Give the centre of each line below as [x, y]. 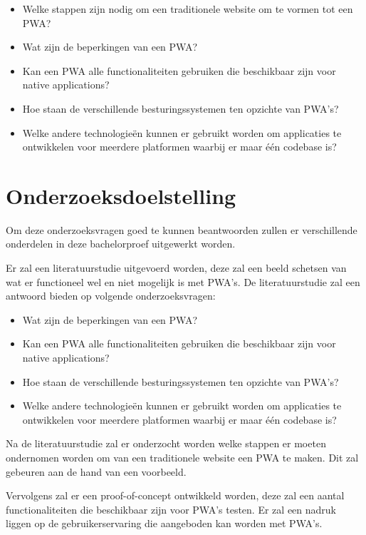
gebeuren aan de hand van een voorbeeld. [96, 471]
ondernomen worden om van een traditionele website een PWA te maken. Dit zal [182, 457]
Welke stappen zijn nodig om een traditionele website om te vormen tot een [188, 9]
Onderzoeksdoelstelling [121, 195]
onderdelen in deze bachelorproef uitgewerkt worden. [121, 244]
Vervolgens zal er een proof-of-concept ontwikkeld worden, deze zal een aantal [175, 495]
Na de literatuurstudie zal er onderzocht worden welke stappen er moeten [166, 443]
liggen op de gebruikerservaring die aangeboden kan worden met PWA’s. [164, 523]
